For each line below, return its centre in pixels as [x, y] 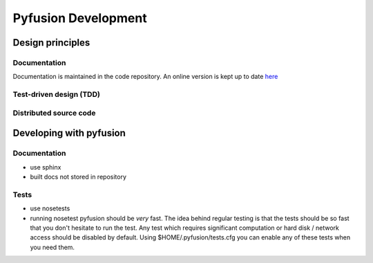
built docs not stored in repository [78, 176]
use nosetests [50, 208]
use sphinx [46, 167]
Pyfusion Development [80, 18]
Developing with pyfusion [69, 133]
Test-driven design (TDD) [56, 95]
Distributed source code [54, 113]
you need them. [52, 247]
